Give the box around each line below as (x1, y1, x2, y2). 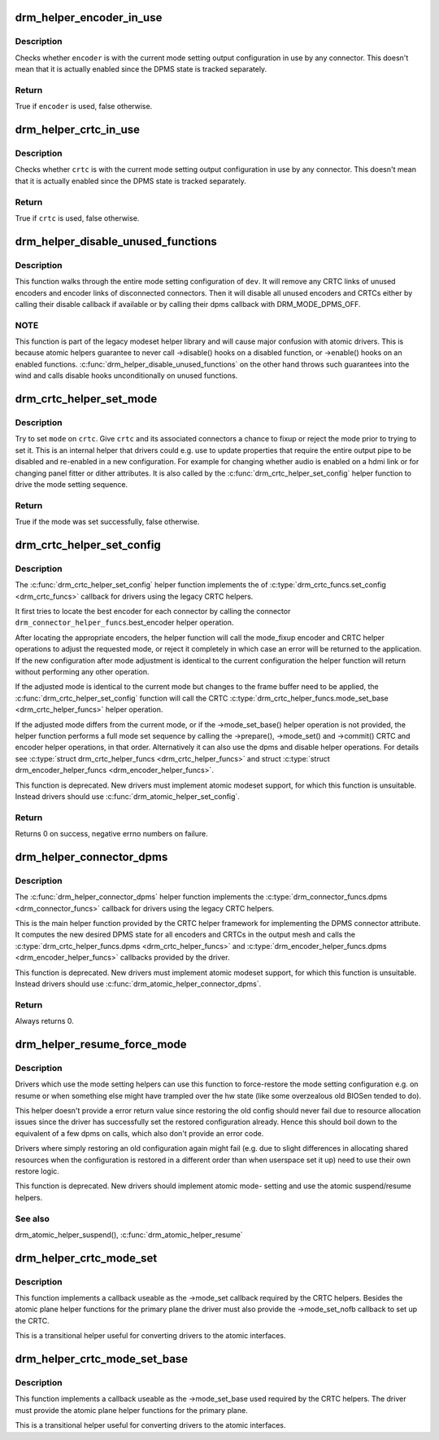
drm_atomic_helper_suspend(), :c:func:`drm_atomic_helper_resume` (15, 1230, 243, 1240)
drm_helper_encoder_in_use (15, 11, 163, 24)
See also (15, 1213, 50, 1224)
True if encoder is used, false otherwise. (15, 102, 153, 112)
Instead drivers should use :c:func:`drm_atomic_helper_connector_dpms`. (15, 978, 262, 989)
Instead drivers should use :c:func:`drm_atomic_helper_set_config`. (15, 791, 240, 801)
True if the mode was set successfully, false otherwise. (15, 517, 200, 527)
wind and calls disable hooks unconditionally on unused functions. (15, 371, 238, 380)
